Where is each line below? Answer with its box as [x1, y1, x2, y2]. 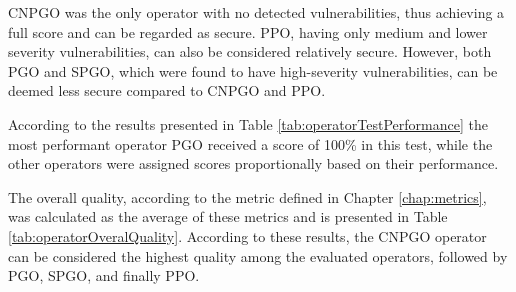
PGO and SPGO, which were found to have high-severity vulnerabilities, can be [8, 60, 498, 81]
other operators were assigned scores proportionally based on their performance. [8, 153, 499, 174]
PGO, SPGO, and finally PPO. [8, 265, 200, 286]
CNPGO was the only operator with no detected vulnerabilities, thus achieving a [8, 2, 505, 22]
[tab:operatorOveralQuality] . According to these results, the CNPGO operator [8, 225, 487, 246]
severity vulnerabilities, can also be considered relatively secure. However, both [8, 41, 492, 62]
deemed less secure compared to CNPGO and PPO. [8, 80, 326, 101]
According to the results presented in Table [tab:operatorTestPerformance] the [8, 113, 488, 134]
